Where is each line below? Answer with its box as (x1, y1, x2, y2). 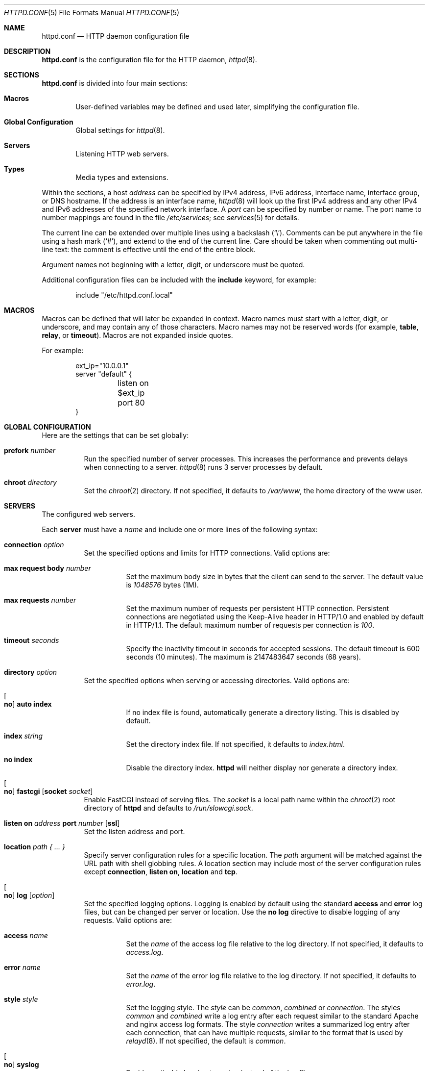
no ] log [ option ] (4, 891, 55, 899)
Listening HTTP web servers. (75, 150, 169, 158)
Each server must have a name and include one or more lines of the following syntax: (42, 525, 318, 534)
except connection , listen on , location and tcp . (84, 867, 238, 876)
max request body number (4, 564, 91, 572)
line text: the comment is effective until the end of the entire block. (42, 245, 256, 254)
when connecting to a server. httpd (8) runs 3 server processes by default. (84, 463, 323, 471)
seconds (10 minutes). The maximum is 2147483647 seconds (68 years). (126, 653, 361, 661)
